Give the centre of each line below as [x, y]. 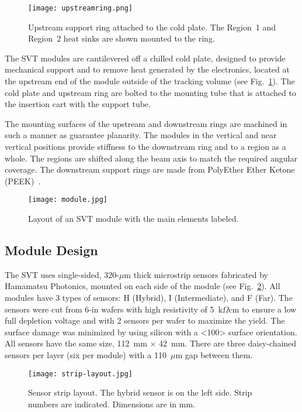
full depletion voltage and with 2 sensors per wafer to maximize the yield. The [145, 320]
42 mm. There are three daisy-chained [228, 343]
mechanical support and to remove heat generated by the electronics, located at [147, 69]
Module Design [51, 250]
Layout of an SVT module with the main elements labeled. [133, 219]
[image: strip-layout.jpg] [80, 374]
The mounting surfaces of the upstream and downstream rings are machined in [146, 123]
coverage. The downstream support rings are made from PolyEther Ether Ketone [150, 169]
